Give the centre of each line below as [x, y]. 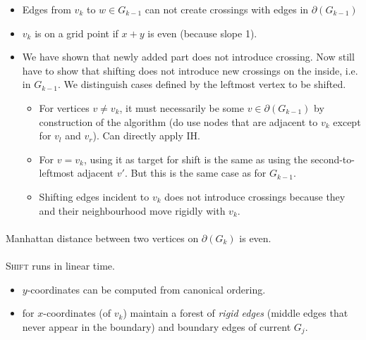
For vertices [64, 107]
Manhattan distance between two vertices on [102, 238]
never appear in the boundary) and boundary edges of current [157, 326]
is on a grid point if [77, 33]
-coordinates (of [77, 313]
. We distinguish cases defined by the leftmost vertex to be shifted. [202, 84]
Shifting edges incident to [94, 196]
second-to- [333, 159]
